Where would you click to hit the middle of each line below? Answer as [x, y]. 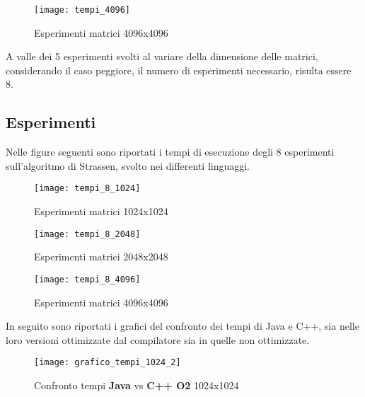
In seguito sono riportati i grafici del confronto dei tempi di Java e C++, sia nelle [182, 326]
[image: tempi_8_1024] [87, 189]
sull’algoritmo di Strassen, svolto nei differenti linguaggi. [128, 165]
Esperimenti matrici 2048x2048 [101, 257]
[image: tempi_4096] [82, 10]
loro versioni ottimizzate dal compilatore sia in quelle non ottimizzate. [158, 339]
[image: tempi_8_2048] [87, 234]
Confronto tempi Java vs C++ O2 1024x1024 [137, 385]
